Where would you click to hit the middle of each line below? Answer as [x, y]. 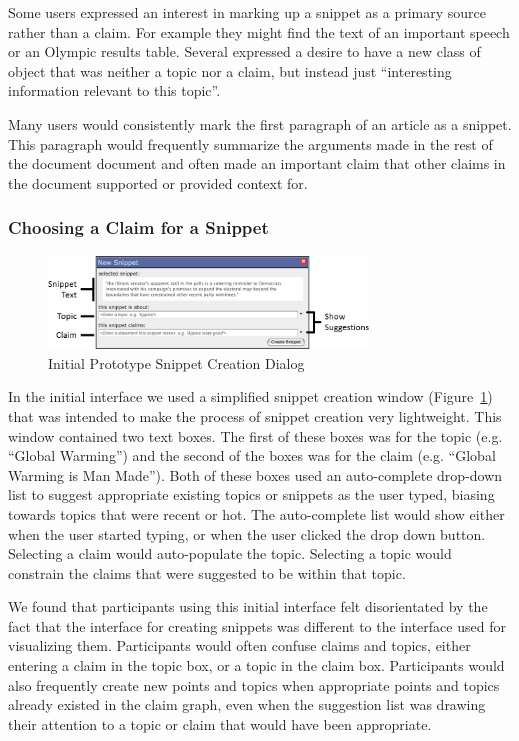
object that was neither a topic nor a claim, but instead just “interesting [230, 70]
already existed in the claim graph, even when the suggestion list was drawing [247, 704]
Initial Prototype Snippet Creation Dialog [176, 362]
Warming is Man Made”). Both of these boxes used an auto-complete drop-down [255, 474]
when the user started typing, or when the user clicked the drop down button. [247, 533]
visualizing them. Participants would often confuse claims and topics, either [239, 645]
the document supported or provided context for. [158, 182]
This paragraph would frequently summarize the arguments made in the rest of [250, 143]
